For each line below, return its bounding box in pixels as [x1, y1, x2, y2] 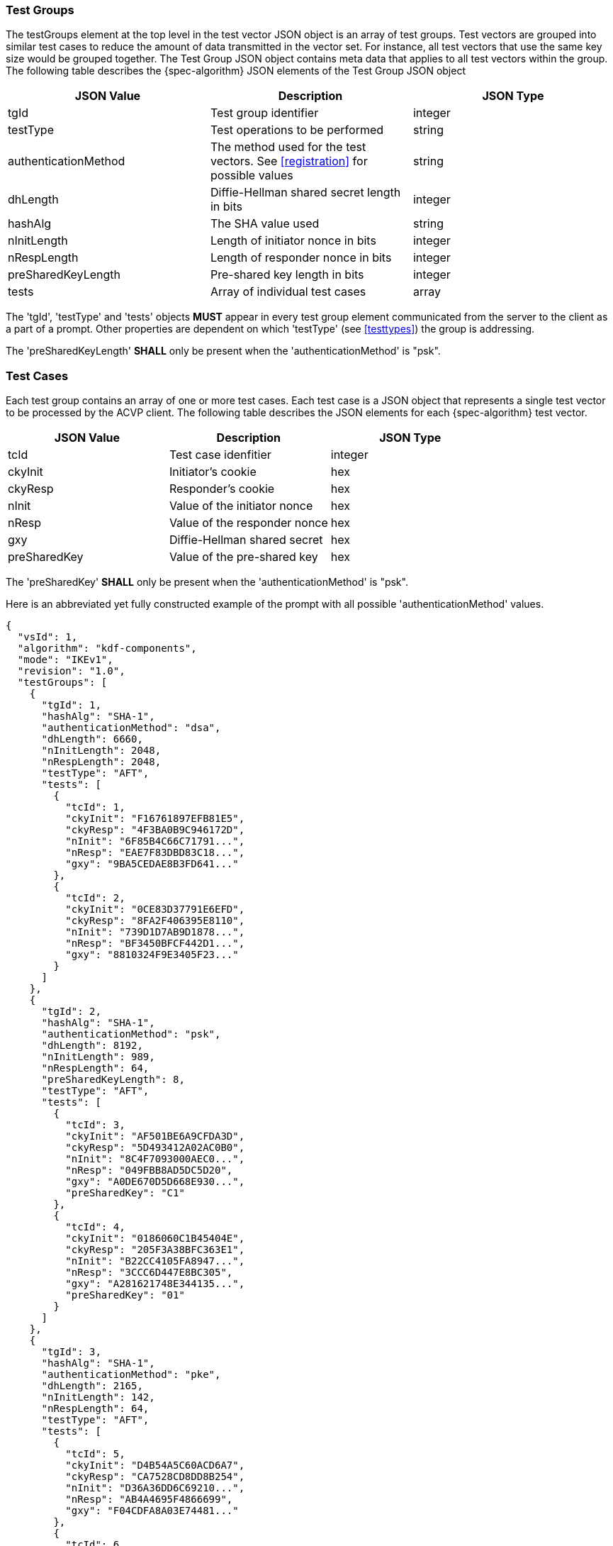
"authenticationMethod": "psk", [41, 1028, 221, 1040]
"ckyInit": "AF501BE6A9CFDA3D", [65, 1130, 245, 1142]
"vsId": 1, [17, 631, 78, 643]
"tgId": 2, [41, 1006, 101, 1018]
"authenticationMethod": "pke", [41, 1369, 221, 1381]
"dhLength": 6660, [41, 733, 143, 745]
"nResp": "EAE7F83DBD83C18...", [65, 847, 245, 859]
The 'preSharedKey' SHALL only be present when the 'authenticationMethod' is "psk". [6, 576, 408, 589]
